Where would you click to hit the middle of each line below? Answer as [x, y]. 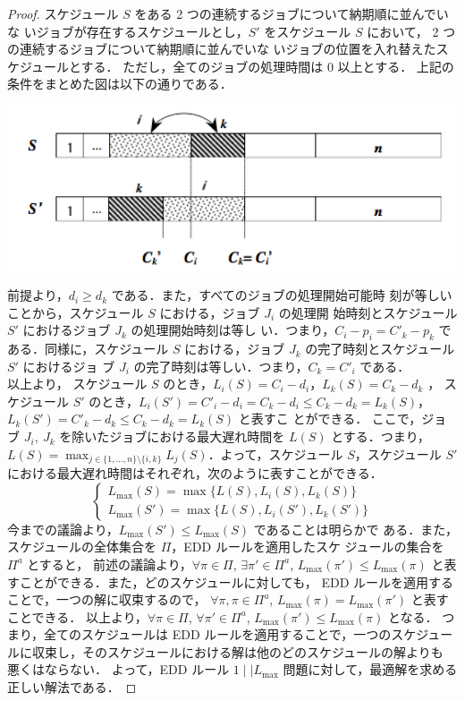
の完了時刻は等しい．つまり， [221, 366]
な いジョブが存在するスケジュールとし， [128, 31]
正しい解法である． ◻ [72, 687]
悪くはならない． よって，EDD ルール [118, 669]
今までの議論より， [63, 529]
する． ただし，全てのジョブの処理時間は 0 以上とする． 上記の [267, 66]
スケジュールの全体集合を [82, 547]
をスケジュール [308, 31]
